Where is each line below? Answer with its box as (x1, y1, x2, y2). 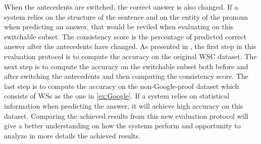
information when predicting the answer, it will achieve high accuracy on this (4, 100, 243, 111)
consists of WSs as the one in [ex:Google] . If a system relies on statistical (4, 90, 230, 101)
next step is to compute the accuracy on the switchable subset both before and (4, 61, 248, 71)
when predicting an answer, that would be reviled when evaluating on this (4, 21, 234, 32)
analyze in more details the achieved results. (4, 130, 141, 140)
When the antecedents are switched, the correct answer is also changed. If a (4, 2, 238, 12)
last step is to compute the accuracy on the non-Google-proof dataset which (4, 80, 239, 91)
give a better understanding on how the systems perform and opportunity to (4, 120, 241, 131)
